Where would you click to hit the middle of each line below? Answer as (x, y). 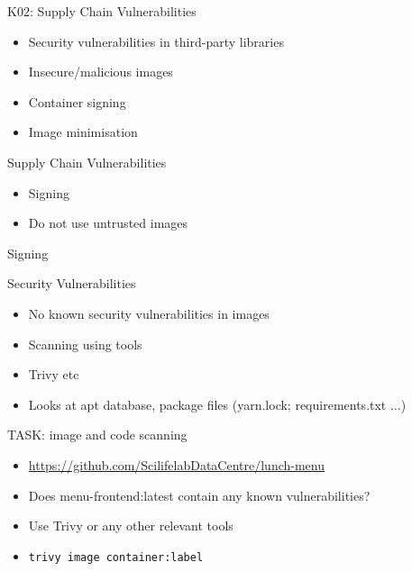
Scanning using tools (85, 344)
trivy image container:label (116, 557)
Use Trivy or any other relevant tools (131, 526)
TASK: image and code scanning (97, 435)
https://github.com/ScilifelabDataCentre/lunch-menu (176, 464)
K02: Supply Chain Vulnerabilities (102, 11)
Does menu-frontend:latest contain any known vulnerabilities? (199, 495)
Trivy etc (54, 374)
